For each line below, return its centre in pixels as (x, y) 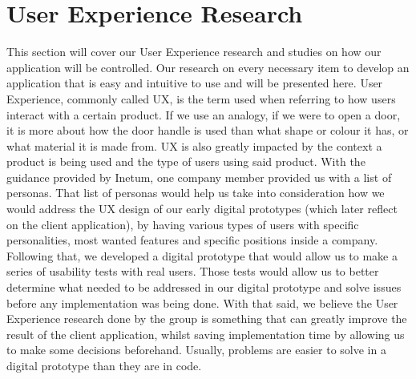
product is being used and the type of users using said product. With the (186, 161)
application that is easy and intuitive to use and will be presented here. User (195, 83)
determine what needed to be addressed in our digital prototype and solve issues (204, 287)
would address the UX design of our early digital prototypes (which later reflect (202, 209)
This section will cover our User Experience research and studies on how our (194, 52)
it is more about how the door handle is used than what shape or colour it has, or (208, 130)
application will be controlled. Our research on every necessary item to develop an (208, 67)
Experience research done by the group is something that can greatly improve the (207, 319)
